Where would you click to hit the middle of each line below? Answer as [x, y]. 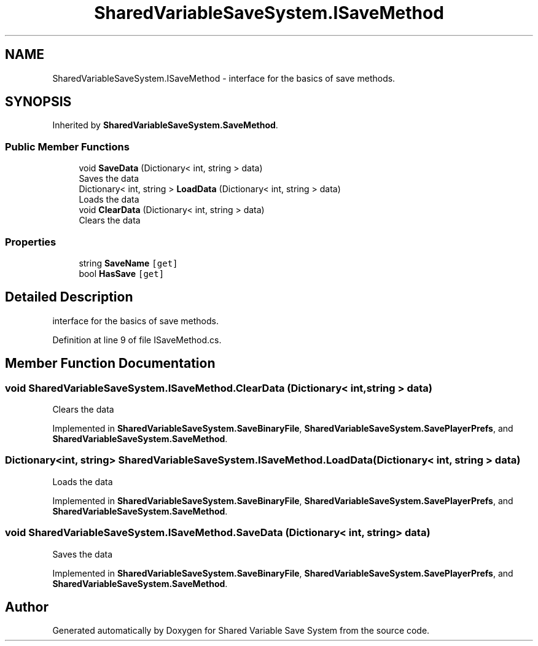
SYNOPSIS [38, 102]
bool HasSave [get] [122, 273]
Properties [31, 242]
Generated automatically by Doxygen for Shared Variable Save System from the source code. [241, 631]
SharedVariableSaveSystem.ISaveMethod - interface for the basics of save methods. [224, 78]
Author [27, 607]
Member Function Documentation [110, 364]
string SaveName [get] [128, 263]
